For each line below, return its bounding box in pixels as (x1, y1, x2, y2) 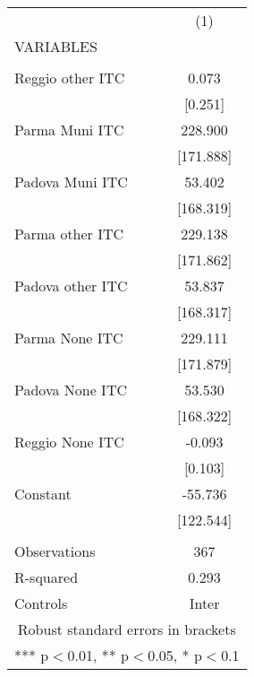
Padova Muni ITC (14, 171, 128, 192)
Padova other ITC (14, 275, 128, 296)
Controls (14, 593, 68, 613)
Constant (14, 483, 72, 504)
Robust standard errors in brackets (17, 619, 236, 639)
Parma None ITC (14, 327, 123, 348)
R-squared (14, 567, 79, 587)
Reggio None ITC (14, 431, 124, 452)
